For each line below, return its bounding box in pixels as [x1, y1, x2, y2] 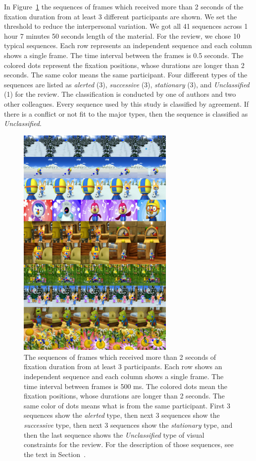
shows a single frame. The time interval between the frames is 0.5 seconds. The [4, 50, 244, 60]
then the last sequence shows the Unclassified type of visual [24, 429, 205, 440]
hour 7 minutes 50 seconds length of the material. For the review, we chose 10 [4, 30, 240, 41]
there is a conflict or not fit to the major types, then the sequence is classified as [4, 108, 248, 119]
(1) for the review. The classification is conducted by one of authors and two [4, 89, 236, 99]
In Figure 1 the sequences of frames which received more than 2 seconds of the [4, 1, 244, 11]
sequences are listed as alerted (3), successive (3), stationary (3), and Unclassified [4, 79, 250, 89]
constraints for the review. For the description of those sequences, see [24, 439, 234, 450]
